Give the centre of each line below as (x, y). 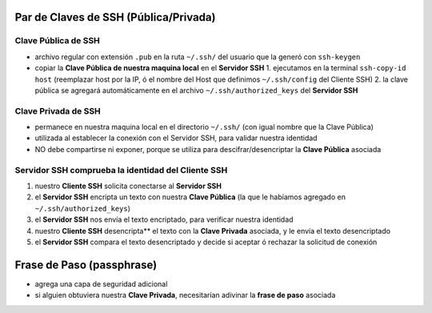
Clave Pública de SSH (57, 41)
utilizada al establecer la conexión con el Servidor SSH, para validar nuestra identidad (176, 138)
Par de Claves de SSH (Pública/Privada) (115, 17)
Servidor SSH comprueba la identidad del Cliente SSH (121, 170)
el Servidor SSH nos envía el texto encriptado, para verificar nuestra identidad (164, 219)
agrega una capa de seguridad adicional (101, 283)
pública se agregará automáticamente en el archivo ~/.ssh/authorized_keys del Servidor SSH (196, 90)
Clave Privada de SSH (58, 110)
